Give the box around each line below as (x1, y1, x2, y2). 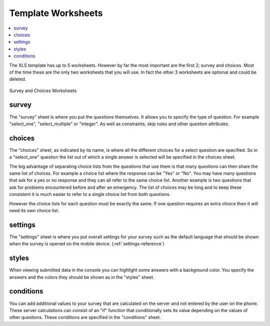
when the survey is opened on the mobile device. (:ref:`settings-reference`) (9, 241, 165, 247)
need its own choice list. (9, 208, 59, 213)
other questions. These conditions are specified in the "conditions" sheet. (9, 314, 161, 320)
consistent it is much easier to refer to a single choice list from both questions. (9, 191, 171, 197)
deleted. (9, 76, 26, 82)
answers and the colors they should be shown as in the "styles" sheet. (9, 274, 154, 280)
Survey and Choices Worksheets (9, 88, 77, 94)
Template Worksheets (9, 8, 103, 19)
